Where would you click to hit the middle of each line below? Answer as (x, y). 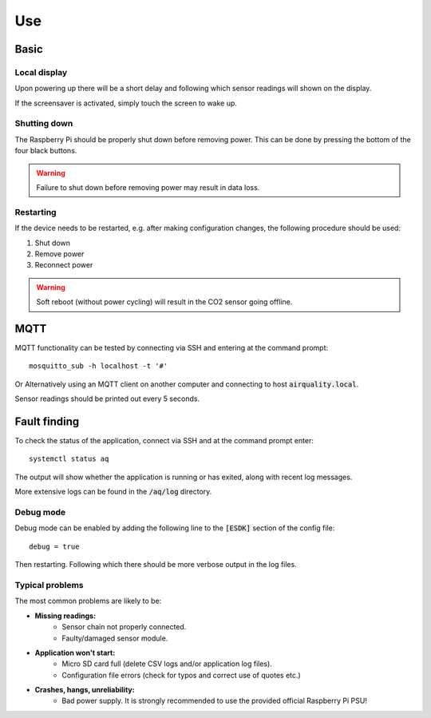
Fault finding (47, 422)
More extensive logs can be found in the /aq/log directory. (113, 492)
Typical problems (49, 585)
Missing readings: (65, 616)
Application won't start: (75, 653)
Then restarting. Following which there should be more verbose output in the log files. (156, 565)
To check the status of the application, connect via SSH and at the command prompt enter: (164, 441)
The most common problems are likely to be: (88, 601)
